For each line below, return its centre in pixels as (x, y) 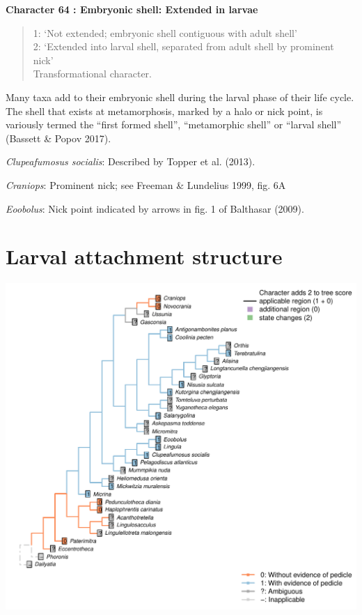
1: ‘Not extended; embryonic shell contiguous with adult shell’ (165, 32)
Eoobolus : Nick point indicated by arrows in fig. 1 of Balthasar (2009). (155, 208)
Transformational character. (92, 74)
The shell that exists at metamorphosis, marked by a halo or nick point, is (164, 111)
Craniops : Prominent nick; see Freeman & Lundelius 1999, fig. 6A (146, 184)
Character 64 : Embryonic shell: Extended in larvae (132, 9)
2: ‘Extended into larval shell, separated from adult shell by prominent (183, 46)
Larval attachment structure (144, 256)
